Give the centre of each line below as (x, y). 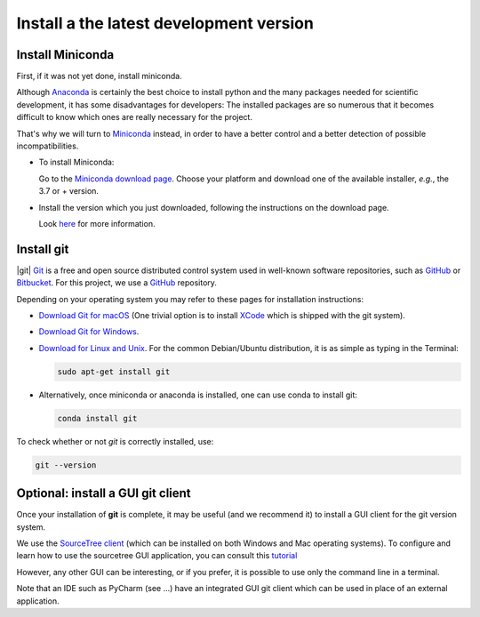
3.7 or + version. (69, 191)
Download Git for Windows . (89, 332)
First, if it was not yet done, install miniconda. (99, 76)
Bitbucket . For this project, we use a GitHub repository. (117, 283)
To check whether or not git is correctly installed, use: (115, 441)
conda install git (97, 418)
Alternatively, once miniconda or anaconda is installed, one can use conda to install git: (198, 395)
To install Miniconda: (76, 162)
